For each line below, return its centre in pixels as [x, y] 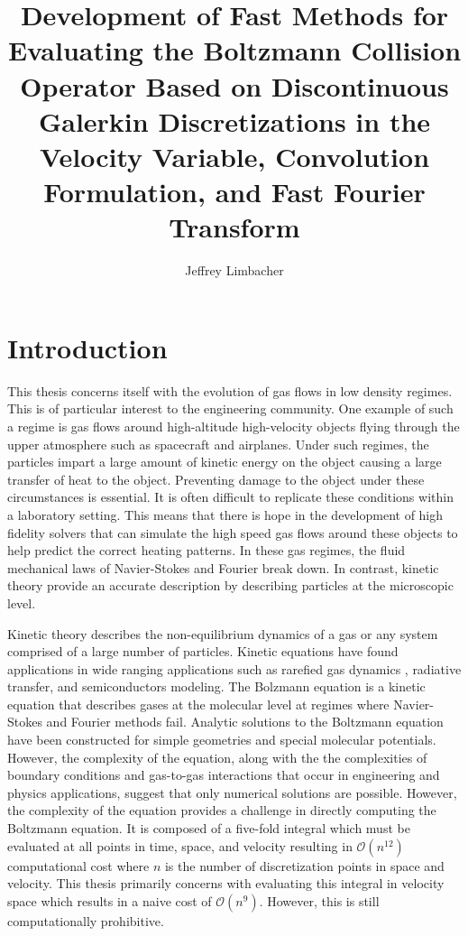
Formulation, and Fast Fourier [234, 192]
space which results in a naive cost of [110, 900]
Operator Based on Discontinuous [234, 85]
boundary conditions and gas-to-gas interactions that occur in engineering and [224, 775]
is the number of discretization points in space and [304, 865]
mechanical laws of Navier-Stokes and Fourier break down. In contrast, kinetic [223, 567]
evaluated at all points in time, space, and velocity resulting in [180, 845]
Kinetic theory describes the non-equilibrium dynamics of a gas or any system [223, 633]
